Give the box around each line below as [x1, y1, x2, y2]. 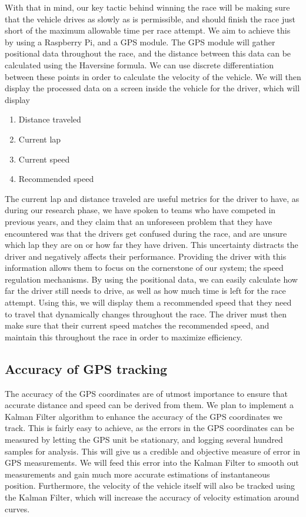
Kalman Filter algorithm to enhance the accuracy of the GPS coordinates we [5, 410, 282, 422]
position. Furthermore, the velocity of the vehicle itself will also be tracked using [5, 479, 295, 492]
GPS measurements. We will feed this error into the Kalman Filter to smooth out [5, 456, 299, 469]
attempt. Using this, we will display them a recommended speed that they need [5, 296, 292, 309]
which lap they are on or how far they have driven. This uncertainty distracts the [5, 238, 298, 251]
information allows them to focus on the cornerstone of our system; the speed [5, 261, 284, 274]
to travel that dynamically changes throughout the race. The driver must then [5, 307, 287, 320]
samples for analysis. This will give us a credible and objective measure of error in [5, 445, 301, 457]
